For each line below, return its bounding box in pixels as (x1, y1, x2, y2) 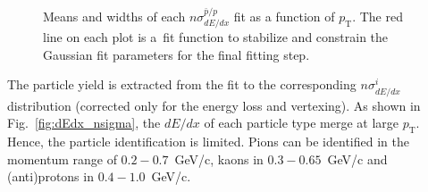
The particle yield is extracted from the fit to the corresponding (7, 75, 357, 94)
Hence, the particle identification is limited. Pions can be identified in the (7, 131, 409, 150)
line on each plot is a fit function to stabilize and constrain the (43, 28, 389, 46)
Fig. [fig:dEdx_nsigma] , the (7, 113, 161, 132)
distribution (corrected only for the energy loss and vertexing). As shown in (7, 96, 421, 114)
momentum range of (7, 149, 117, 168)
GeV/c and (327, 149, 388, 168)
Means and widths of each (43, 6, 186, 25)
